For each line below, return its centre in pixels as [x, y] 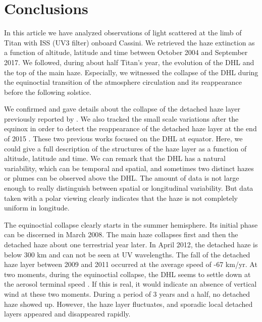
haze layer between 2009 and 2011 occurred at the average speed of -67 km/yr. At [131, 264]
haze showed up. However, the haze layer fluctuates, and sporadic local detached [128, 304]
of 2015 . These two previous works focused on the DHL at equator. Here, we [123, 139]
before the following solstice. [48, 92]
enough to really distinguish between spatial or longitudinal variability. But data [129, 188]
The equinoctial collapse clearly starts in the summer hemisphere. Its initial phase [131, 224]
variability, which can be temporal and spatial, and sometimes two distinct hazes [129, 168]
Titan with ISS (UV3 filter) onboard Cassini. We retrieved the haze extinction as [129, 42]
